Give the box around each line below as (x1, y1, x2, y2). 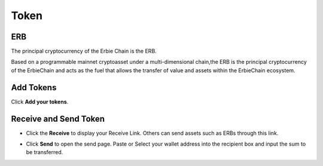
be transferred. (26, 149, 63, 156)
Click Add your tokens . (11, 98, 69, 105)
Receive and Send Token (11, 113, 105, 124)
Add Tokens (11, 82, 57, 93)
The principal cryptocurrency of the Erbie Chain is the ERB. (11, 48, 157, 55)
